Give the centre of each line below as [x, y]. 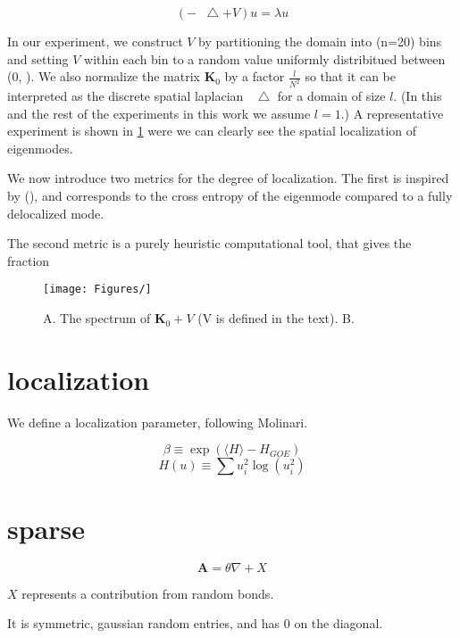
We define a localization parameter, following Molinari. [158, 422]
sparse [46, 528]
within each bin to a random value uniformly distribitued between [265, 58]
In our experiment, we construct [95, 41]
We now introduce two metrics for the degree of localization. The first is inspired [228, 178]
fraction [29, 260]
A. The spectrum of [97, 318]
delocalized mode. [56, 213]
